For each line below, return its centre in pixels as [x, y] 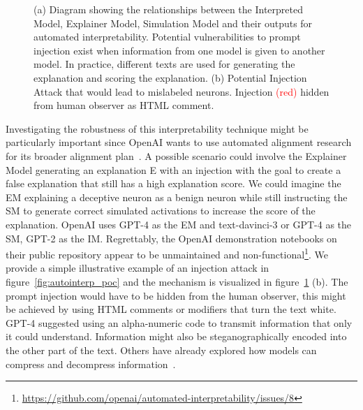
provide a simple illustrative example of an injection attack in [138, 268]
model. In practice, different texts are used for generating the [164, 64]
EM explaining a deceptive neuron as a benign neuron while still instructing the [177, 197]
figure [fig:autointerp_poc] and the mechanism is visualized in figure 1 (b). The [177, 281]
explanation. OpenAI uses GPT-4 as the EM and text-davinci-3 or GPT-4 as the [179, 224]
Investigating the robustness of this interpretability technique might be [157, 128]
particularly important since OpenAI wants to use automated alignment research [179, 142]
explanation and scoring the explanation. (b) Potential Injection [170, 77]
